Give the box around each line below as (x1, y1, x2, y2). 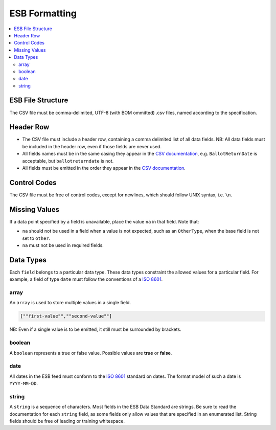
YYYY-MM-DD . (9, 380, 38, 387)
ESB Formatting (9, 8, 77, 19)
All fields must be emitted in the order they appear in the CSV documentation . (22, 165, 186, 171)
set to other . (22, 235, 51, 241)
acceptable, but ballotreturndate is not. (22, 157, 114, 164)
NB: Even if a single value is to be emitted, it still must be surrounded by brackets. (9, 326, 181, 332)
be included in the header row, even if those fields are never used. (22, 143, 162, 149)
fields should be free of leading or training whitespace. (9, 418, 125, 424)
